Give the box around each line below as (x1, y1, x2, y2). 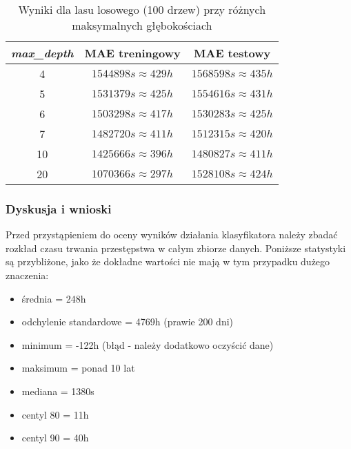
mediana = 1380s (21, 383, 94, 398)
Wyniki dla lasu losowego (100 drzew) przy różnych (18, 1, 266, 17)
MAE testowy (194, 45, 271, 61)
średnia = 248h (21, 291, 86, 305)
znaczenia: (6, 268, 49, 282)
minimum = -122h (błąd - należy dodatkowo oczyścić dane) (21, 337, 274, 352)
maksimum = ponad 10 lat (21, 361, 135, 375)
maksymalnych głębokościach (72, 17, 212, 33)
